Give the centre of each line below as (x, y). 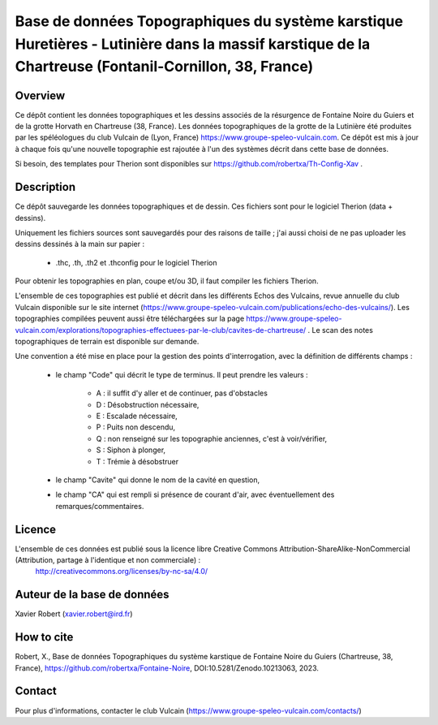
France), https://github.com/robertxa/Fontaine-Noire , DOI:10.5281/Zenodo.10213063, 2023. (167, 668)
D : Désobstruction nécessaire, (148, 404)
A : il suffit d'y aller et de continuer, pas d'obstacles (182, 393)
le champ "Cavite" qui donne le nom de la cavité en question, (157, 480)
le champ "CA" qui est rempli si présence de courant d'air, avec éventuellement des (195, 494)
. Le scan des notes (340, 330)
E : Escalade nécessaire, (137, 416)
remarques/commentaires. (100, 506)
